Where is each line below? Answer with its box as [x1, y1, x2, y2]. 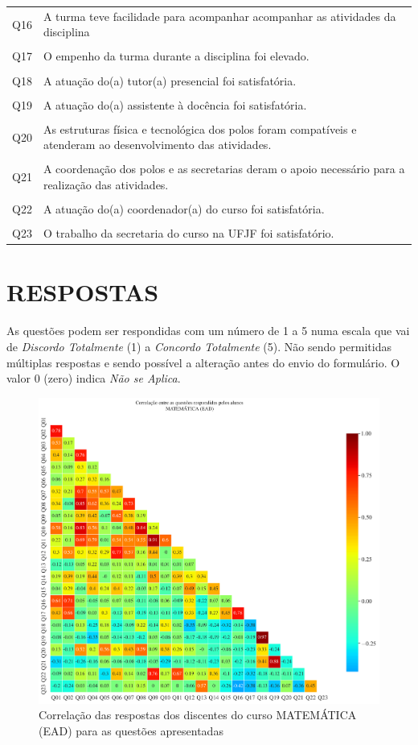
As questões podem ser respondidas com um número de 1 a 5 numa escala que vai [6, 322, 410, 339]
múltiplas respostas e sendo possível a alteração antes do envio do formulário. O [6, 354, 400, 370]
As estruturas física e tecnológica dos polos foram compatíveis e [43, 120, 357, 137]
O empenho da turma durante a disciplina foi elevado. [43, 48, 309, 64]
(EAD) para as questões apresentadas [39, 722, 223, 739]
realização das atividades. [43, 176, 169, 192]
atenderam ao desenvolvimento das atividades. [43, 136, 272, 153]
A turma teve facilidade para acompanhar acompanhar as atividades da [43, 7, 396, 24]
